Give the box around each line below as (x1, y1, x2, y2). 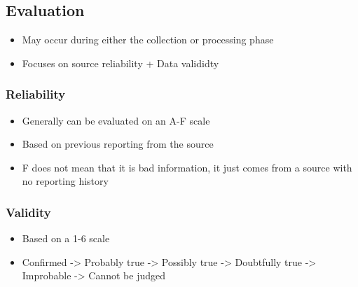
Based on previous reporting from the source (22, 136, 214, 151)
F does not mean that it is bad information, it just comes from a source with (22, 160, 352, 174)
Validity (6, 203, 51, 220)
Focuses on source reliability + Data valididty (22, 55, 219, 70)
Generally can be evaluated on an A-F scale (22, 113, 210, 127)
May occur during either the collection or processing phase (22, 32, 274, 47)
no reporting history (22, 174, 109, 188)
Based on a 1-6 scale (22, 231, 110, 246)
